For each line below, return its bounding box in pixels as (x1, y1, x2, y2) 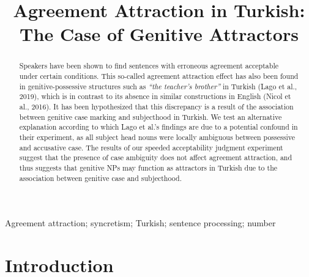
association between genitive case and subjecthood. (19, 172, 182, 183)
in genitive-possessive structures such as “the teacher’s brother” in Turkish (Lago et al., (19, 81, 297, 91)
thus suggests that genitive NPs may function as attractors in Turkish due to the (19, 162, 278, 172)
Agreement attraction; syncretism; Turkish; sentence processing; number (5, 216, 276, 229)
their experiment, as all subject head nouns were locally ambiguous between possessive (19, 131, 295, 142)
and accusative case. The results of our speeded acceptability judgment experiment (19, 142, 283, 152)
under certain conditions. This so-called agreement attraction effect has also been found (19, 71, 299, 81)
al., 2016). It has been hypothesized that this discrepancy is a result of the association (19, 101, 294, 111)
